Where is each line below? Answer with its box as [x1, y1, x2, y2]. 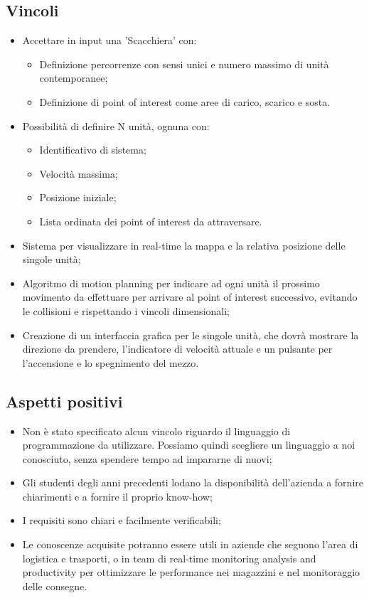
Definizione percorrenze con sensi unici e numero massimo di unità [39, 56, 329, 71]
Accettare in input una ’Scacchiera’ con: [22, 33, 197, 48]
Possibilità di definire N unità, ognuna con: [22, 118, 210, 133]
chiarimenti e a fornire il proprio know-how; [22, 488, 213, 503]
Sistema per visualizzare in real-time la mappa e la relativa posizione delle [22, 237, 346, 252]
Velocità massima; [39, 166, 118, 181]
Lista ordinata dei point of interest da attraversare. [39, 213, 262, 228]
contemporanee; [39, 70, 108, 85]
